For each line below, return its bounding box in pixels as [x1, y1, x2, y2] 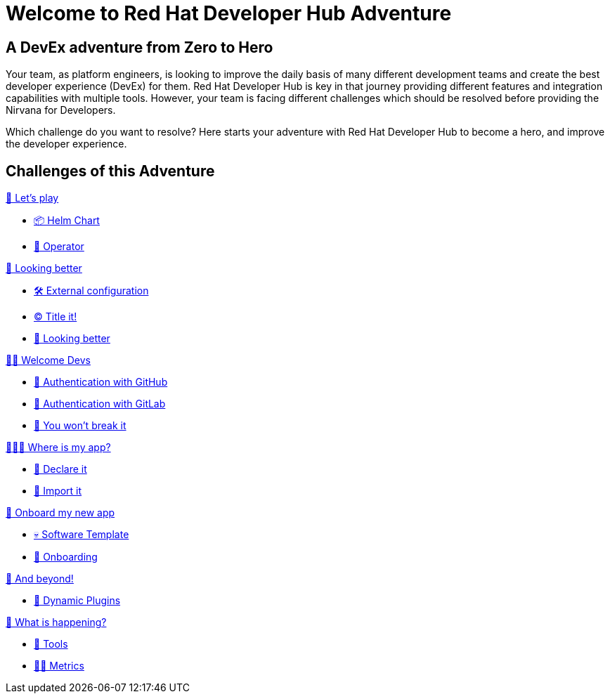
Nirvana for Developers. [6, 104, 116, 117]
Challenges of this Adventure [6, 162, 215, 180]
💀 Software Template [34, 528, 129, 541]
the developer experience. [6, 138, 127, 150]
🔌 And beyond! [6, 573, 74, 585]
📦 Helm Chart [34, 214, 100, 227]
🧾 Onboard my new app [6, 507, 115, 519]
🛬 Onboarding [34, 551, 98, 563]
